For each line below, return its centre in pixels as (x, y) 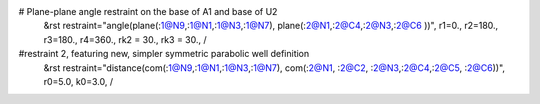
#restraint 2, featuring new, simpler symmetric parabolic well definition (164, 54)
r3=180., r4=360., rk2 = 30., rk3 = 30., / (125, 39)
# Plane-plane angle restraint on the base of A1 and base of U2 (148, 11)
